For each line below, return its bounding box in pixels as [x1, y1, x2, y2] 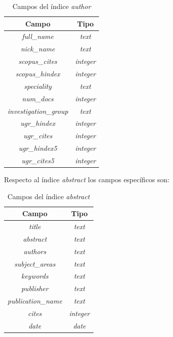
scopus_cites [18, 56, 57, 66]
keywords [21, 271, 48, 281]
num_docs [22, 93, 54, 103]
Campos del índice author [12, 1, 91, 11]
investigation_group [7, 105, 68, 116]
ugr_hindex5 [18, 143, 57, 153]
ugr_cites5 [21, 155, 54, 165]
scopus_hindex [15, 68, 60, 78]
